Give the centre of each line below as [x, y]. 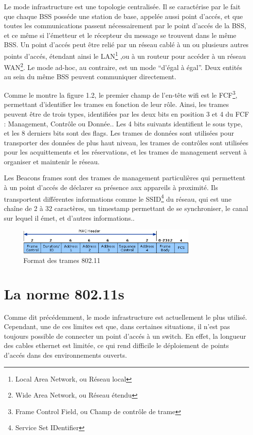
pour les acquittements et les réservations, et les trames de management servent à [126, 152]
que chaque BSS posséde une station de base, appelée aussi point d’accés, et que [124, 16]
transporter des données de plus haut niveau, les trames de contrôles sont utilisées [126, 142]
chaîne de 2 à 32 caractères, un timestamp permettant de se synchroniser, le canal [126, 208]
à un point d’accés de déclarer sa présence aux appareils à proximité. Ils [111, 187]
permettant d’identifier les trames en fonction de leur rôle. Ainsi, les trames [117, 104]
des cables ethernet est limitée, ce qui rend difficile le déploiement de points [117, 345]
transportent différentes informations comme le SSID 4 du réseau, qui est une [118, 198]
